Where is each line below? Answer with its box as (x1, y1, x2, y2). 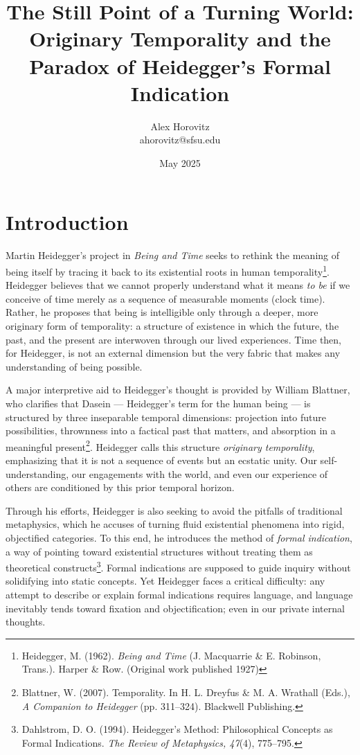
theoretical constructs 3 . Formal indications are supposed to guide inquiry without (6, 558, 351, 574)
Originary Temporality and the (29, 24, 331, 53)
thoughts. (6, 614, 46, 629)
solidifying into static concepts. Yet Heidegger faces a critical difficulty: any (6, 574, 325, 588)
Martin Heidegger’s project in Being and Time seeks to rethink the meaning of (6, 248, 339, 263)
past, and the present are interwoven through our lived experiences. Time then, (6, 332, 342, 346)
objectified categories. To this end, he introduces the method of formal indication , (6, 531, 352, 544)
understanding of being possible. (6, 359, 143, 373)
